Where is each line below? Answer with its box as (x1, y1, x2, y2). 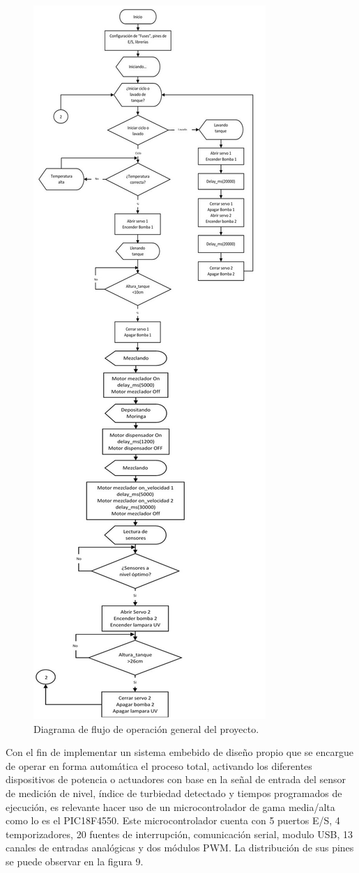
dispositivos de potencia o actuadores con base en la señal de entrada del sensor (6, 772, 346, 787)
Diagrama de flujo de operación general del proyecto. (33, 721, 259, 736)
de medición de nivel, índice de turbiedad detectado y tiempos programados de (6, 785, 342, 800)
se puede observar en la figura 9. (6, 853, 144, 868)
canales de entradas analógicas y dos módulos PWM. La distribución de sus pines (6, 840, 354, 855)
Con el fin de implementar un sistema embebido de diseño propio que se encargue (6, 745, 353, 759)
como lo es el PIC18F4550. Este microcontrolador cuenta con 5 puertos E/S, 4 (6, 813, 340, 828)
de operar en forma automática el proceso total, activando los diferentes (6, 758, 312, 773)
